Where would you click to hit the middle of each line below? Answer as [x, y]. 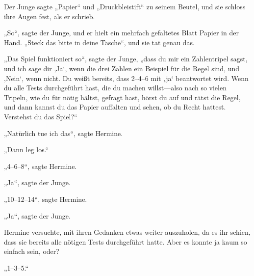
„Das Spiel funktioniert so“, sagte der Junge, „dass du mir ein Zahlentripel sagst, [126, 59]
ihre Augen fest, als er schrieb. [50, 16]
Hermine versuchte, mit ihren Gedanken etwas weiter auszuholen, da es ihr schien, [127, 232]
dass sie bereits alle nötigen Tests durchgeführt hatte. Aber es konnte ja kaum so [126, 241]
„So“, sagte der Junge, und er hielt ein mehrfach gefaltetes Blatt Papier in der [121, 33]
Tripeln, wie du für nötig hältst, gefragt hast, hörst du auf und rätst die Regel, [122, 97]
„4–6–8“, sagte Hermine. [40, 166]
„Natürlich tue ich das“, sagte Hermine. [63, 133]
